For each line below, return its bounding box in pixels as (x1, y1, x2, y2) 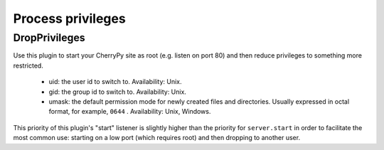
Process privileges (13, 11, 126, 26)
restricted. (13, 61, 44, 70)
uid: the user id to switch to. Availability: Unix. (48, 77, 182, 86)
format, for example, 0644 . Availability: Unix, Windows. (48, 107, 211, 116)
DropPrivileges (13, 31, 85, 44)
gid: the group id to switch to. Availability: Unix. (48, 87, 186, 96)
